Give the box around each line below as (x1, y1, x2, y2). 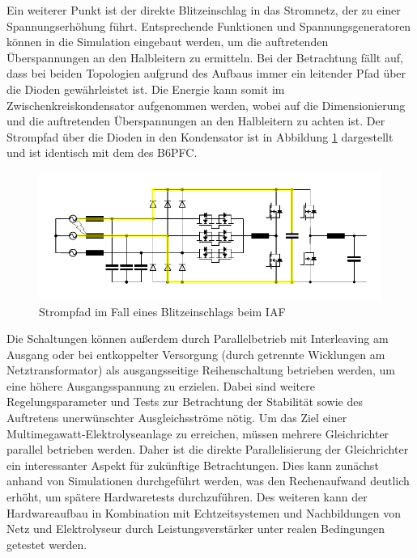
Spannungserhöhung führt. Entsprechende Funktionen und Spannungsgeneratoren (6, 17, 411, 34)
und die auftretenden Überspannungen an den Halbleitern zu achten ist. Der (6, 112, 385, 129)
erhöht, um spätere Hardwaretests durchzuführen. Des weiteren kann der (6, 488, 368, 505)
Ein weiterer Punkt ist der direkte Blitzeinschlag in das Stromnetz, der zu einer (6, 2, 401, 18)
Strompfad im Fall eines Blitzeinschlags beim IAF (39, 302, 286, 319)
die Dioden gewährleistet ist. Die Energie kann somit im (6, 80, 285, 97)
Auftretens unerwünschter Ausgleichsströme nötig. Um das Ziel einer (6, 409, 347, 426)
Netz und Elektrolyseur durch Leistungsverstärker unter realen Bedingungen (6, 520, 385, 537)
